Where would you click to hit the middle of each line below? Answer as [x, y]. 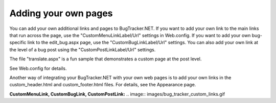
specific [18, 43]
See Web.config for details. [38, 68]
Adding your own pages [61, 13]
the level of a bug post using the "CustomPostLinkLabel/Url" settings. [83, 49]
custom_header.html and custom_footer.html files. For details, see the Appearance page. [103, 85]
